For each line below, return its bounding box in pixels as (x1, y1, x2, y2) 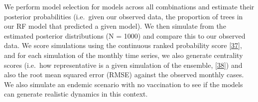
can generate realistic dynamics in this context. (4, 89, 148, 99)
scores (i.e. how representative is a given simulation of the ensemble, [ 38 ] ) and (4, 59, 243, 70)
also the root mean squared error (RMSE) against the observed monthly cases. (4, 69, 244, 80)
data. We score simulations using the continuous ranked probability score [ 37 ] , (4, 40, 242, 51)
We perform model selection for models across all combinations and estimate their (4, 1, 255, 11)
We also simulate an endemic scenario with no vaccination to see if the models (4, 79, 243, 89)
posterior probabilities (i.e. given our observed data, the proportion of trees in (4, 11, 243, 21)
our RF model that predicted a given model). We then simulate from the (4, 21, 226, 31)
